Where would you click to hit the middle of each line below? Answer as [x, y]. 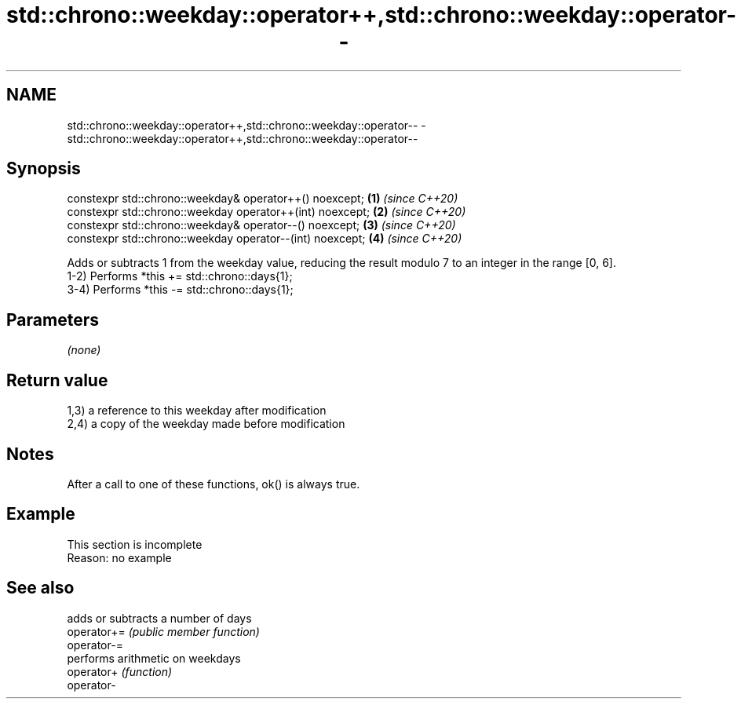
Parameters [53, 320]
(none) [84, 350]
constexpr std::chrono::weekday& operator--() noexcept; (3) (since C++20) [261, 225]
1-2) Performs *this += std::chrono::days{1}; [180, 276]
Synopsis [44, 169]
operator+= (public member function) [163, 631]
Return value [57, 380]
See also [40, 588]
